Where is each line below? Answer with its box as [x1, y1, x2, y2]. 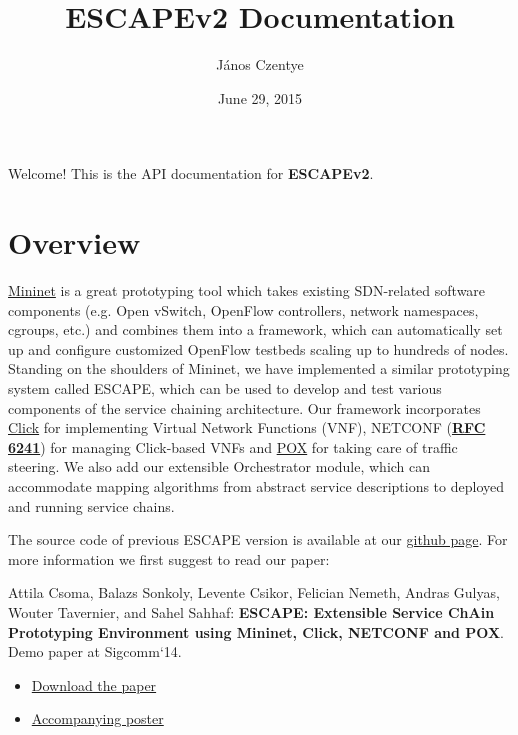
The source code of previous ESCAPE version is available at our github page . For [8, 529, 508, 550]
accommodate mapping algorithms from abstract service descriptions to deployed [8, 475, 505, 496]
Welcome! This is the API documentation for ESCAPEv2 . [8, 163, 374, 184]
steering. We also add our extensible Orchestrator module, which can [8, 456, 431, 477]
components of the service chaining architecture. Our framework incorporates [8, 397, 481, 418]
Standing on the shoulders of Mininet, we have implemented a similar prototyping [8, 358, 510, 379]
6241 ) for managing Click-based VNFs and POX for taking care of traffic [8, 436, 458, 457]
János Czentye [216, 54, 304, 75]
